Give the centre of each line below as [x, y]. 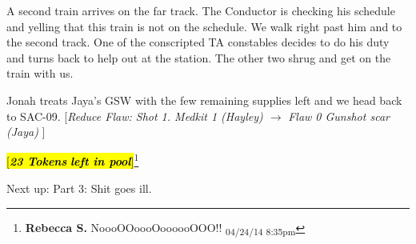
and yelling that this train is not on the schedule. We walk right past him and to [204, 26]
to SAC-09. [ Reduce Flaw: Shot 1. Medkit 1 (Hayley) [135, 116]
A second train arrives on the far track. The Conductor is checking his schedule [201, 10]
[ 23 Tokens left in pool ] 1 [73, 160]
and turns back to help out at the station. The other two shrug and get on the [199, 57]
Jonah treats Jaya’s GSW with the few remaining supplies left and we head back [204, 100]
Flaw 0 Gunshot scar [339, 116]
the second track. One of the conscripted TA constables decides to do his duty [198, 42]
